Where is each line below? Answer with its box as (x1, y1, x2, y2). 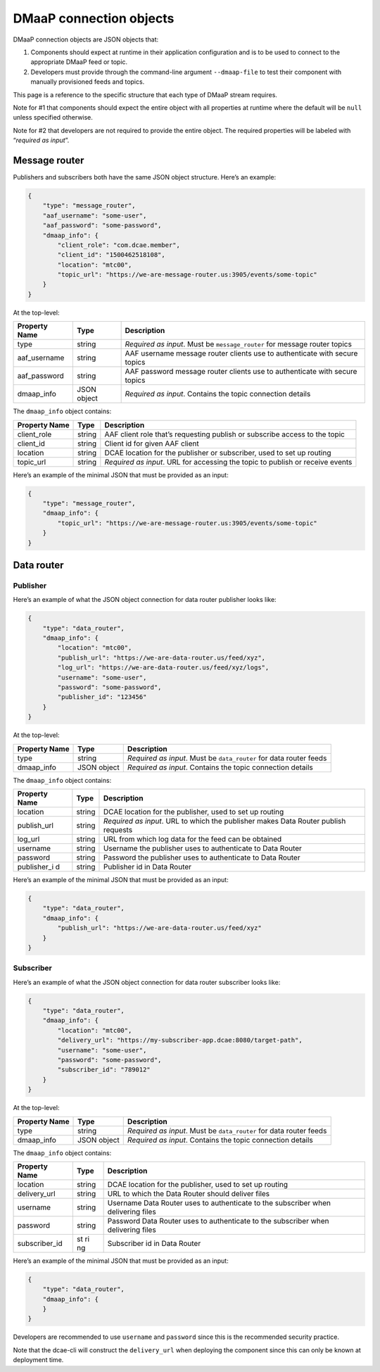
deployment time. (13, 1356, 64, 1364)
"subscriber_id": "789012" (57, 1066, 151, 1074)
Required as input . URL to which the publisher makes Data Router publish (103, 816, 346, 826)
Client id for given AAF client (104, 439, 200, 448)
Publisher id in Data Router (103, 862, 192, 871)
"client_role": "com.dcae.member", (57, 241, 181, 249)
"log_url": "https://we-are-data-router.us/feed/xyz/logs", (57, 664, 270, 672)
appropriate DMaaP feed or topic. (30, 58, 128, 66)
